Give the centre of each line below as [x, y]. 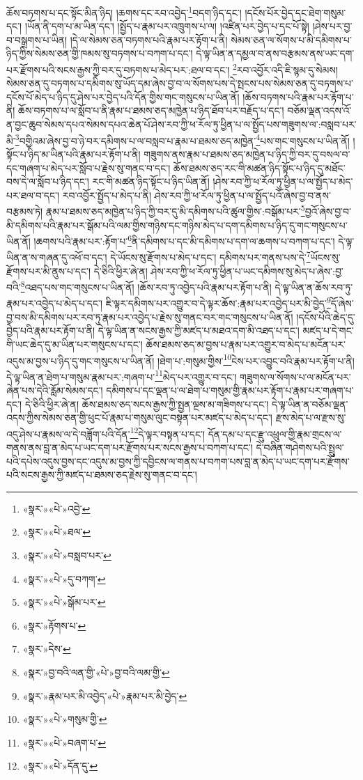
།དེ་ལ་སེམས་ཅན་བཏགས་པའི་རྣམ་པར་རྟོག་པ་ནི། [149, 39]
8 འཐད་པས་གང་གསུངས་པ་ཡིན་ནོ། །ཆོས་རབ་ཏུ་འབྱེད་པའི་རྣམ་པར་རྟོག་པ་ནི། [146, 286]
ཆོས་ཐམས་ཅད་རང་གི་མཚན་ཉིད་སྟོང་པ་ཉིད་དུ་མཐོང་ [259, 167]
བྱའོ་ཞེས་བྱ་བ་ [328, 211]
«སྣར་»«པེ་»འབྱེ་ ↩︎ [56, 508]
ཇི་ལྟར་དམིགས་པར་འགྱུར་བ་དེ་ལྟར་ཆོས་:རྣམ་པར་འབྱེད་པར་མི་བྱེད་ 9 [218, 302]
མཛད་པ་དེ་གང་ [328, 330]
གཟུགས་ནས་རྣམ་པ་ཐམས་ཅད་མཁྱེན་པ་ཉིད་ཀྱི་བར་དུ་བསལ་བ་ [247, 154]
